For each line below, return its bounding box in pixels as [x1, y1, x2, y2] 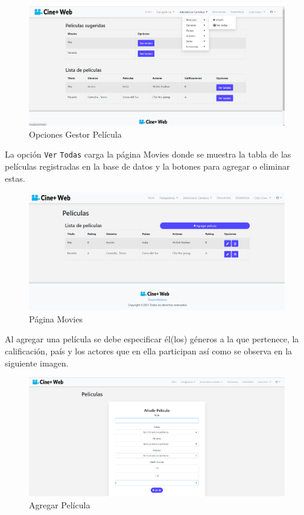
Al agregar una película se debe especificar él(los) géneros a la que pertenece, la [5, 333, 299, 345]
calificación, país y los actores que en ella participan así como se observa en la [5, 345, 293, 357]
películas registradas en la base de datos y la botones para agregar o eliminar [5, 160, 290, 173]
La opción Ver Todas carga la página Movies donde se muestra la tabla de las [5, 148, 291, 161]
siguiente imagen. [5, 356, 69, 369]
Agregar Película [29, 498, 90, 511]
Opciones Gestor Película [29, 127, 122, 140]
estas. [5, 171, 25, 184]
